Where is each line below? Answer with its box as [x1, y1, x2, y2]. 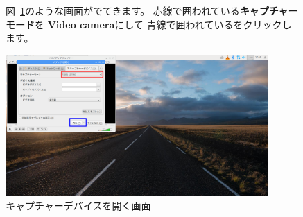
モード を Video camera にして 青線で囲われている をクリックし [6, 17, 292, 31]
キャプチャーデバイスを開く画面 [6, 198, 151, 213]
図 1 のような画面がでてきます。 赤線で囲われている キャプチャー [6, 3, 298, 17]
